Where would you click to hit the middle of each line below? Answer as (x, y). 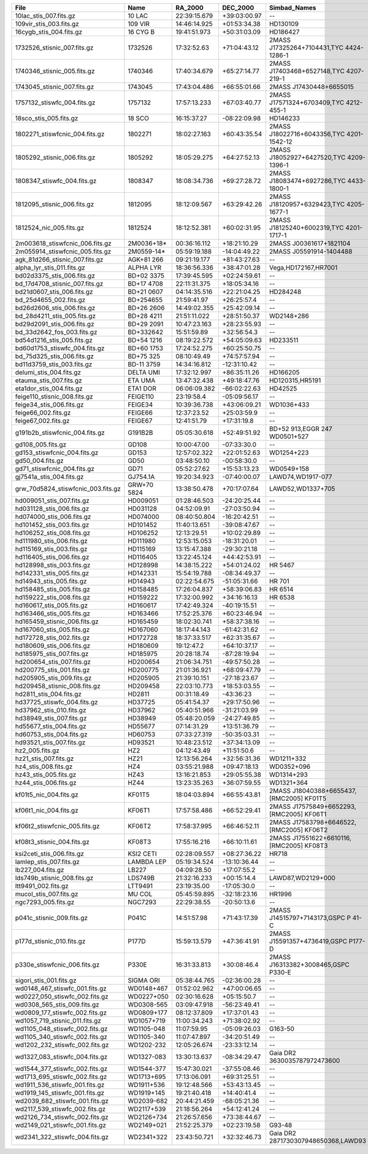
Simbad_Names (293, 8)
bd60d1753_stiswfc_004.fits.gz (60, 348)
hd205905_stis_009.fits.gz (53, 678)
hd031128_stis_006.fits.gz (52, 509)
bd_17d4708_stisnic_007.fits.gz (59, 284)
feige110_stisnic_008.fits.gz (54, 396)
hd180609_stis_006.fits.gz (53, 646)
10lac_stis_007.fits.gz (45, 16)
